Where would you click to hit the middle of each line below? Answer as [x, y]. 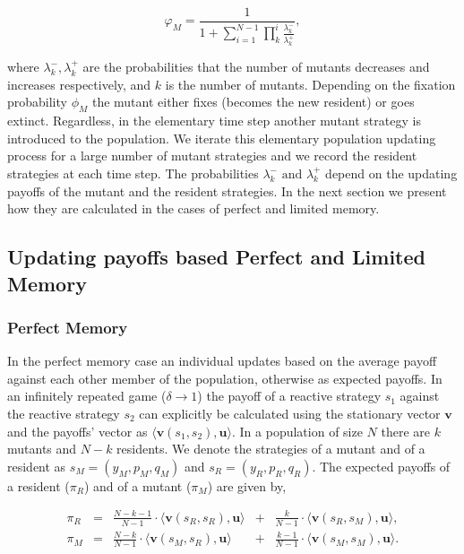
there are [406, 431]
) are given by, [247, 485]
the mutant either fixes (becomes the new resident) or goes [253, 102]
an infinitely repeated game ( [87, 396]
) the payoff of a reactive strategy [289, 396]
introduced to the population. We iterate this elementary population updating [222, 138]
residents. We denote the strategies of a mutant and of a [271, 449]
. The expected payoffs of [381, 466]
